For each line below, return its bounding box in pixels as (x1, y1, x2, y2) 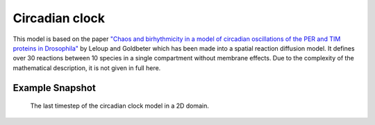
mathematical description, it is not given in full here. (12, 63, 161, 72)
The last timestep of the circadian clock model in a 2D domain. (30, 101, 210, 110)
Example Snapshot (12, 82, 97, 94)
